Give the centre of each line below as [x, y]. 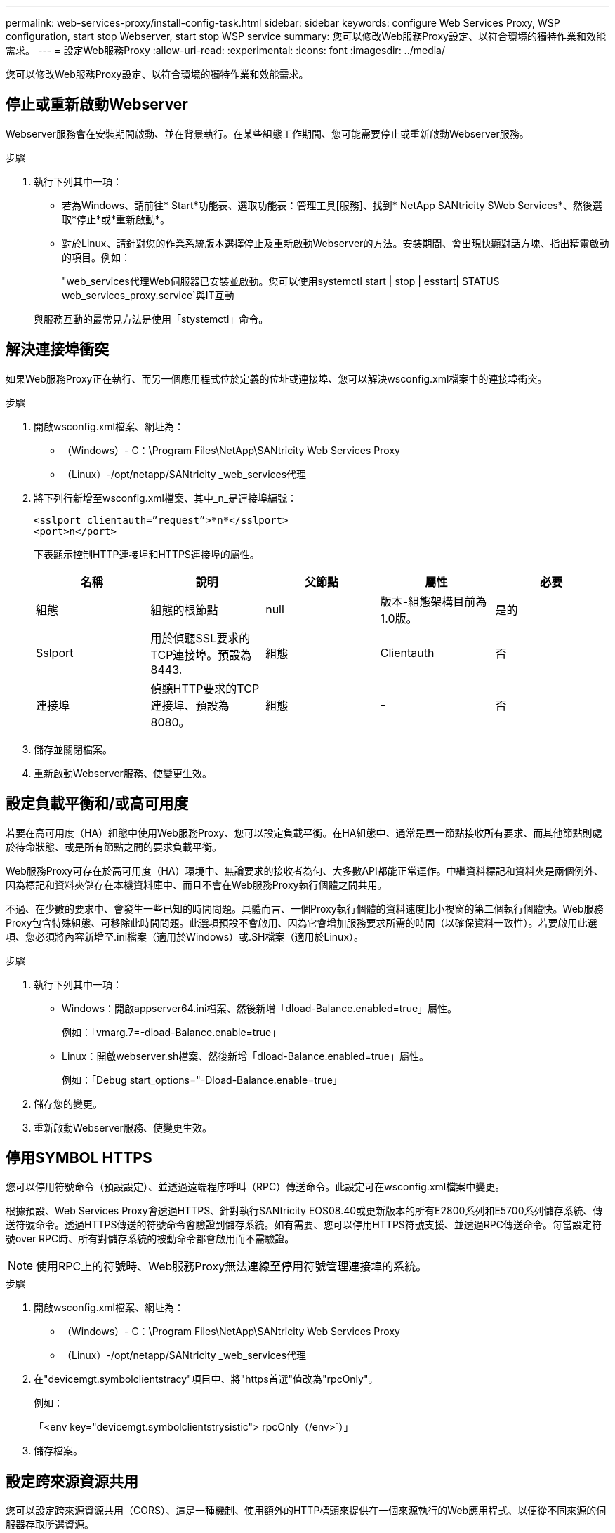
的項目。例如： [96, 257]
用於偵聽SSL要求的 [200, 638]
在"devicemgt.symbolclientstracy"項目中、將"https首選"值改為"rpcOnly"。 [206, 1379]
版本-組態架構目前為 [434, 601]
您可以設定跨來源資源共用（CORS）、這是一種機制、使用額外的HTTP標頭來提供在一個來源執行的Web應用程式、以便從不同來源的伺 [306, 1511]
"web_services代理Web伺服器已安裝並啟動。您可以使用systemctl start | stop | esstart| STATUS [281, 281]
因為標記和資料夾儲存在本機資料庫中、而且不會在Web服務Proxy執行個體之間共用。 [197, 884]
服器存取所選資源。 [50, 1525]
